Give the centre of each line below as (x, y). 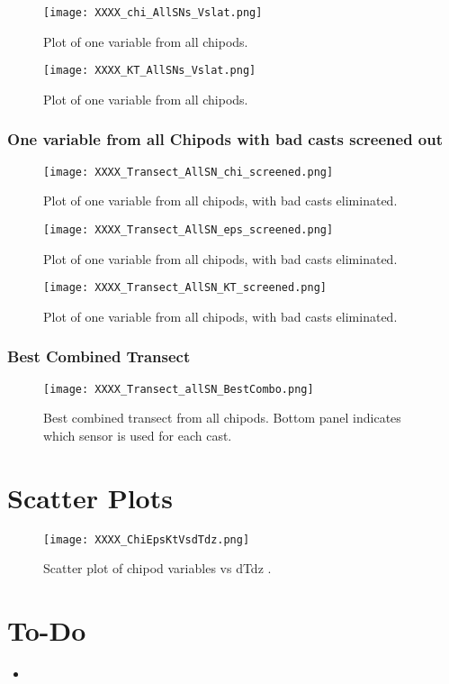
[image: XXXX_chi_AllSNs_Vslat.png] (153, 13)
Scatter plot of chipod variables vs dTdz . (157, 568)
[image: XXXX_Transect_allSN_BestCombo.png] (179, 389)
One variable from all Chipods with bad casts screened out (225, 139)
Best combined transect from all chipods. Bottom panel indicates (222, 418)
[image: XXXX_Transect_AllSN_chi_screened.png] (189, 172)
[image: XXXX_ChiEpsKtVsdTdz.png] (147, 539)
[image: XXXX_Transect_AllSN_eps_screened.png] (189, 229)
